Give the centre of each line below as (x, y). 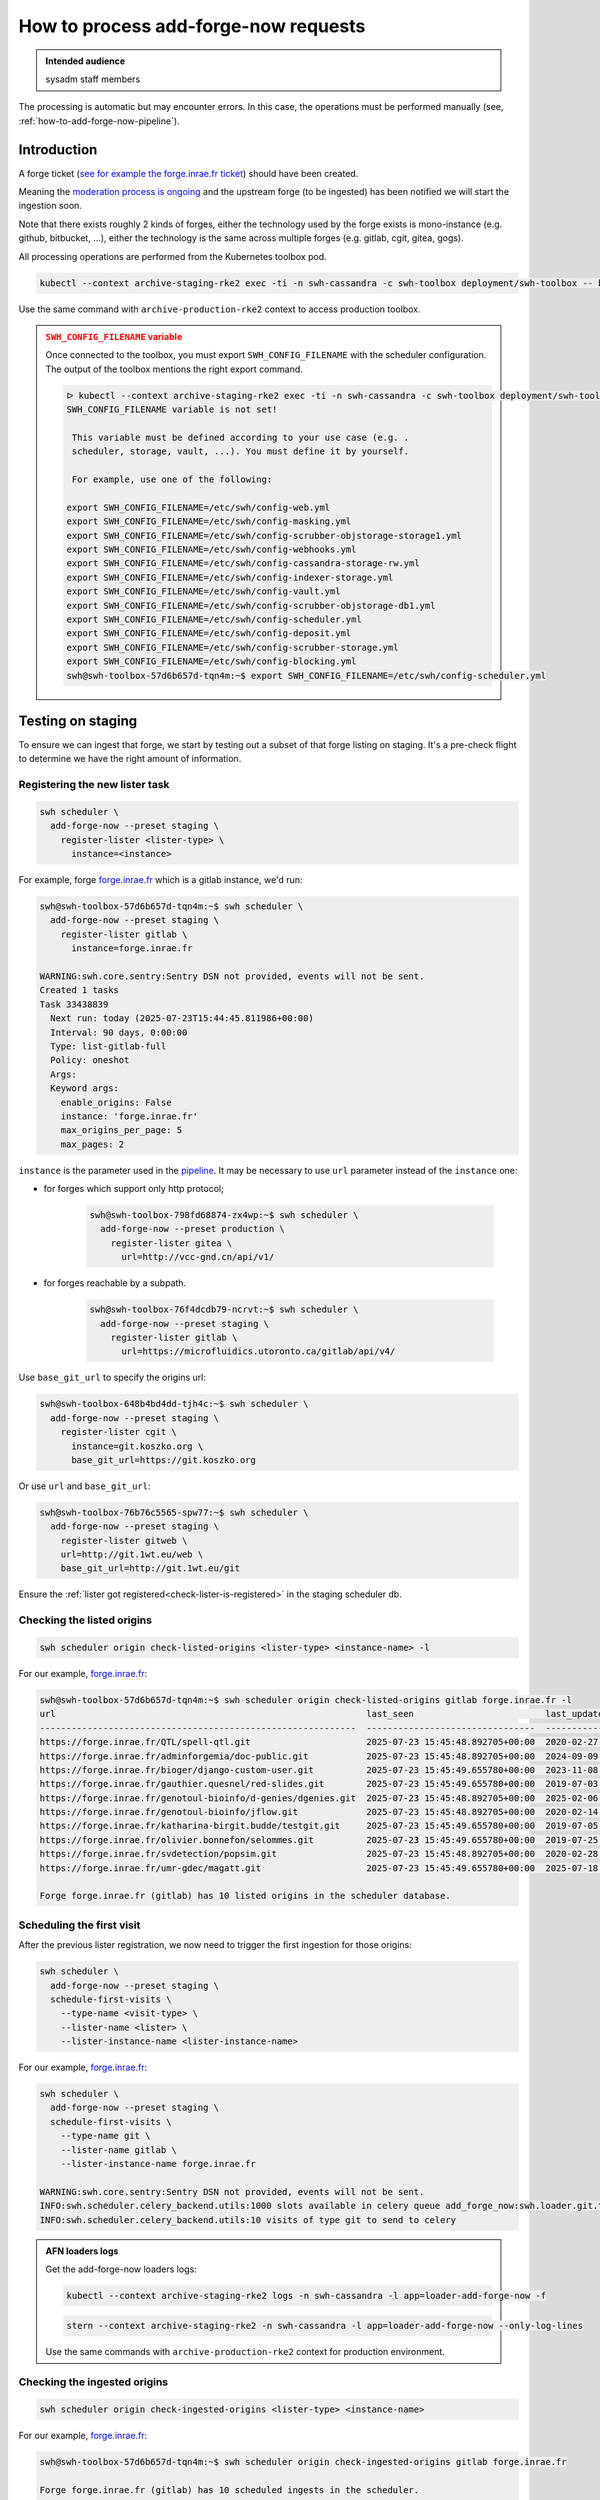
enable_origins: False (116, 1102)
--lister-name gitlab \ (118, 2149)
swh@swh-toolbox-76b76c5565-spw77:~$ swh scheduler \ (174, 1512)
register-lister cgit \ (118, 1432)
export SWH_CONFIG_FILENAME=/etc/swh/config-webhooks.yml (211, 549)
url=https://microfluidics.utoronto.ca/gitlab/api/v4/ (258, 1351)
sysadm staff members (93, 79)
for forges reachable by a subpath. (115, 1283)
